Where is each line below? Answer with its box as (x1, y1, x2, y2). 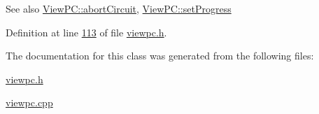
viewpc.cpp (6, 95, 53, 110)
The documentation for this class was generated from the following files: (6, 48, 314, 63)
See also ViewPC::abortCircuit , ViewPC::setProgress (6, 1, 232, 15)
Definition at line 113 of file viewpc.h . (6, 24, 167, 39)
